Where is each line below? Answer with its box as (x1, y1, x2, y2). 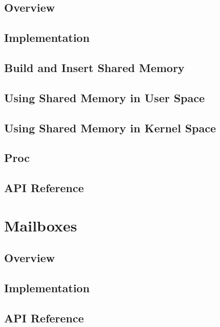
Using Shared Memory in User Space (4, 89, 205, 105)
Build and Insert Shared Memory (4, 59, 185, 75)
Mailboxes (4, 215, 77, 236)
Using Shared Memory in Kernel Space (4, 120, 216, 135)
